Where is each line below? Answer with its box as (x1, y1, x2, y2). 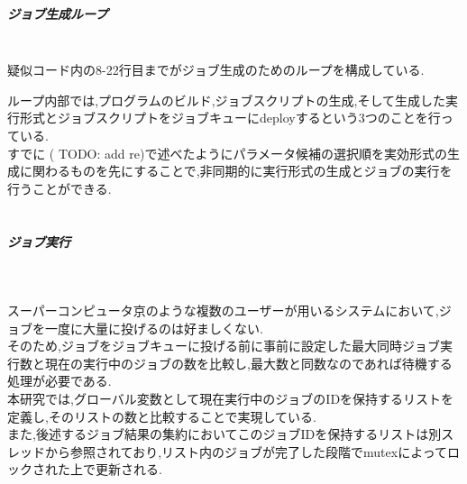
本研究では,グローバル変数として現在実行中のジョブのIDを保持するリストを (7, 389, 454, 408)
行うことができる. (7, 178, 112, 197)
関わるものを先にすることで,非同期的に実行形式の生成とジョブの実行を (32, 161, 453, 180)
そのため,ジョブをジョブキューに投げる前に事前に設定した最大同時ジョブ (7, 336, 440, 355)
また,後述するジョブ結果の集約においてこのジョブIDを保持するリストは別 (7, 425, 442, 443)
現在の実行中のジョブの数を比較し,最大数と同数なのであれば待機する (44, 353, 453, 372)
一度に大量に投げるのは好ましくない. (44, 318, 263, 337)
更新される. (95, 460, 162, 479)
